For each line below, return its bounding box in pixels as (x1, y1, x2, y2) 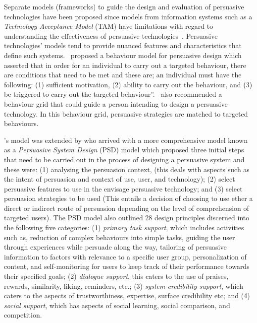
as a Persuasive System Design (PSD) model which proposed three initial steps (4, 144, 244, 155)
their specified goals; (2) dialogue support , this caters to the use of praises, (4, 271, 229, 281)
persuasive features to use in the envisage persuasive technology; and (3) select (4, 183, 243, 194)
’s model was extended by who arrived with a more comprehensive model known (4, 134, 248, 145)
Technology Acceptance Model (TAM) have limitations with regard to (4, 21, 213, 31)
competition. (4, 310, 42, 320)
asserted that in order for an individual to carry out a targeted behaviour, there (4, 60, 247, 70)
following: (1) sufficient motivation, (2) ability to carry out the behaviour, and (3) (4, 79, 253, 89)
